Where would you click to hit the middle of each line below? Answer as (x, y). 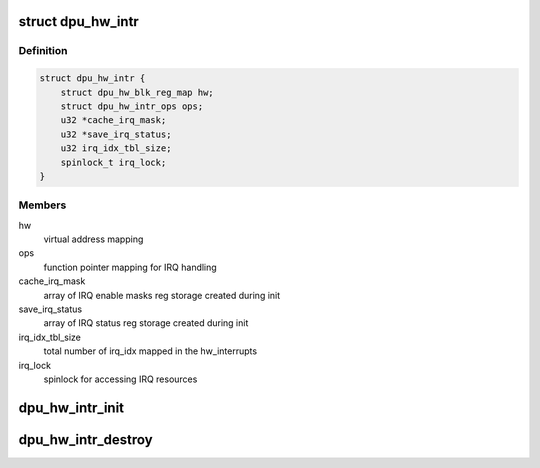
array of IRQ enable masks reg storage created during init (162, 295)
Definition (43, 51)
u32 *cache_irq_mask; (113, 120)
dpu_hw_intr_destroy (86, 439)
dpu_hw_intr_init (71, 407)
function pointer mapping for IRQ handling (130, 267)
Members (42, 205)
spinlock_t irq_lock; (113, 162)
